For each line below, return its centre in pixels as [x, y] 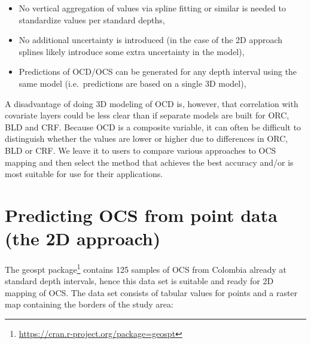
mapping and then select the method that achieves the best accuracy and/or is [149, 162]
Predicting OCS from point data [141, 214]
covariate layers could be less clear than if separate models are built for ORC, [147, 115]
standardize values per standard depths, [92, 19]
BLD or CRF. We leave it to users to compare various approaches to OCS [141, 150]
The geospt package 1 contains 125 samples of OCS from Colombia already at [146, 268]
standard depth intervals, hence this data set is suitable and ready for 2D [139, 281]
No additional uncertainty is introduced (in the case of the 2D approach [151, 40]
